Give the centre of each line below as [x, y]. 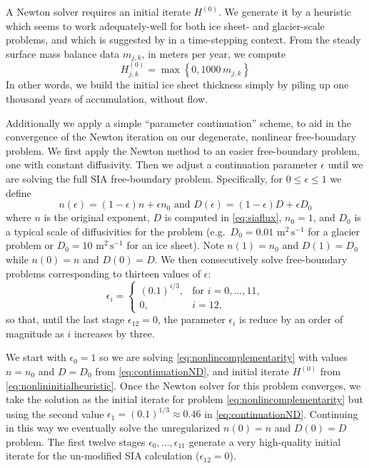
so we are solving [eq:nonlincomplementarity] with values [223, 357]
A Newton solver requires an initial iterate [98, 11]
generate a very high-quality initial [265, 441]
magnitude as [35, 333]
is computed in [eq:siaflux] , [223, 217]
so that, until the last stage [65, 319]
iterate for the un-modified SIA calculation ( [103, 456]
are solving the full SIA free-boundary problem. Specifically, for [145, 179]
